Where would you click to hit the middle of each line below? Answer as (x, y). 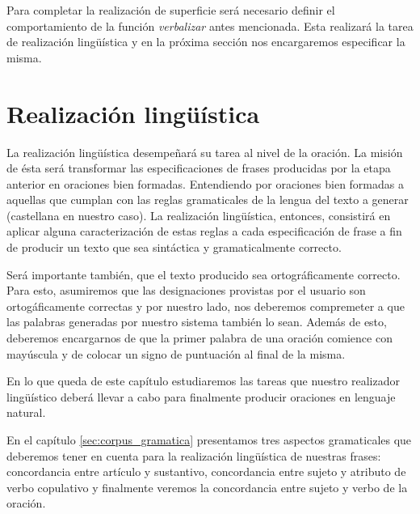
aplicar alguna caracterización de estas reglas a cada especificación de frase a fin (204, 231)
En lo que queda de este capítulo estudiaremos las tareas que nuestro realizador (203, 381)
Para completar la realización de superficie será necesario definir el (171, 10)
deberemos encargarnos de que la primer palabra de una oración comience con (199, 338)
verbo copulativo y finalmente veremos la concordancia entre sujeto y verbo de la (207, 487)
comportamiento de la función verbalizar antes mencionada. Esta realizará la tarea (210, 25)
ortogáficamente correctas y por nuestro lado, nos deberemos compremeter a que (206, 306)
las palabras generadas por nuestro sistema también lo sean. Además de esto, (197, 322)
